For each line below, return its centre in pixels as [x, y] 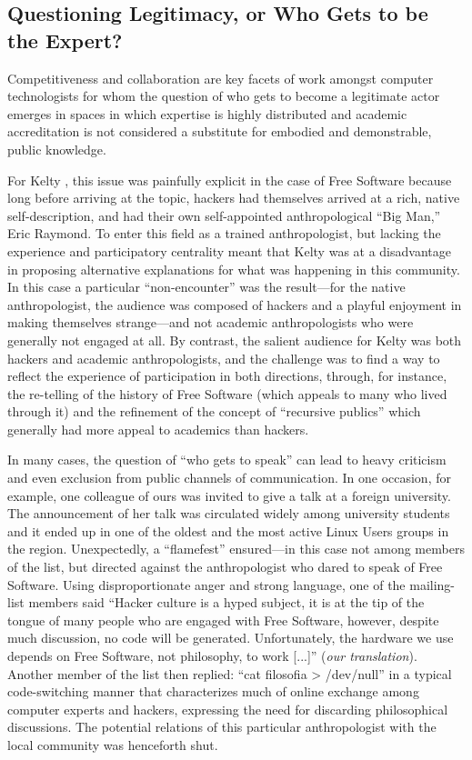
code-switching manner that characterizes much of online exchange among [213, 691]
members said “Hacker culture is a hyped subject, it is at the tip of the [226, 602]
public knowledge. [57, 149]
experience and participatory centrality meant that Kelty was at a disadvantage [229, 250]
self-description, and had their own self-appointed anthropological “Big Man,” [224, 215]
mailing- [432, 584]
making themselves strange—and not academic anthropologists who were [211, 322]
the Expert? [65, 40]
